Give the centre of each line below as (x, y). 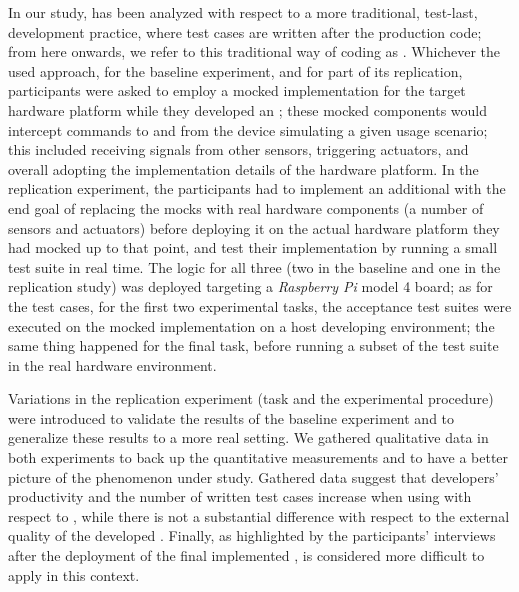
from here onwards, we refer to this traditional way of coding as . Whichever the (254, 51)
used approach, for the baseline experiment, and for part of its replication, (235, 70)
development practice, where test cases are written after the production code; (245, 31)
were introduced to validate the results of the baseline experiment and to (231, 417)
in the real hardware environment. (112, 364)
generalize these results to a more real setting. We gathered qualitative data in (248, 437)
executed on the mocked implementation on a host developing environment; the (251, 325)
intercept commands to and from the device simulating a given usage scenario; (248, 129)
